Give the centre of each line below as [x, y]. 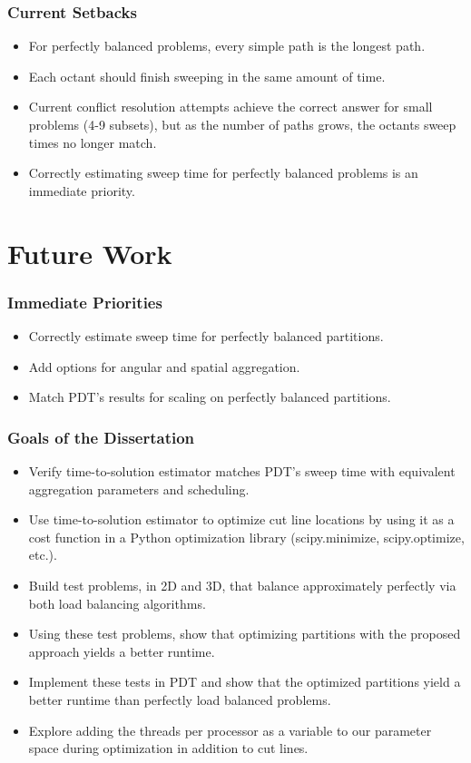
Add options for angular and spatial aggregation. [164, 366]
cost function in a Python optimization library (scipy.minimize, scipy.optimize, [246, 537]
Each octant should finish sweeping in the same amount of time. [207, 76]
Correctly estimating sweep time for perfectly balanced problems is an [223, 173]
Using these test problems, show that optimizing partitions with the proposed [245, 634]
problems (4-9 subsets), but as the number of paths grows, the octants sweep [242, 124]
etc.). [43, 555]
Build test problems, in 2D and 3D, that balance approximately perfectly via [242, 585]
